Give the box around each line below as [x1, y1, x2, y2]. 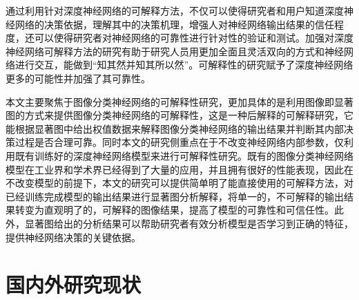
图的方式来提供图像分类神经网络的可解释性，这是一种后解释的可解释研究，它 [6, 108, 353, 122]
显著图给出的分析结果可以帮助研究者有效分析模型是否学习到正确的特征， [24, 216, 353, 230]
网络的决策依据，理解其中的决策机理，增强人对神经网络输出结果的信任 [14, 17, 334, 31]
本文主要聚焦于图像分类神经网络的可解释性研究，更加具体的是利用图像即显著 [6, 94, 353, 109]
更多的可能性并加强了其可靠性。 [6, 71, 151, 85]
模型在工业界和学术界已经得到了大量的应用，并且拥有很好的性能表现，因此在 [6, 162, 353, 176]
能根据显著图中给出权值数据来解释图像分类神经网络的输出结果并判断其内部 [6, 121, 344, 135]
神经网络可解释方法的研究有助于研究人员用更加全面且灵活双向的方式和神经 [6, 44, 344, 58]
